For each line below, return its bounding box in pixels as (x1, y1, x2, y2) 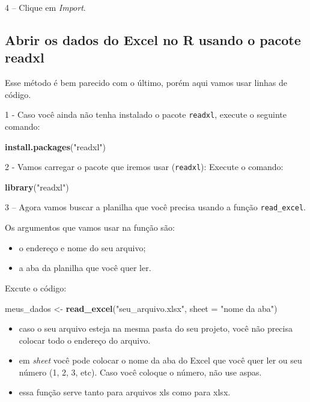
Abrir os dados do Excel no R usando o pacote (5, 30, 301, 49)
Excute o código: (5, 281, 67, 294)
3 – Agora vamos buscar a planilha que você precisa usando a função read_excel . (5, 201, 306, 213)
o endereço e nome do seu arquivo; (19, 241, 146, 254)
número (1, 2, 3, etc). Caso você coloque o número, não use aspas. (19, 365, 262, 378)
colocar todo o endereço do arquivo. (19, 333, 151, 346)
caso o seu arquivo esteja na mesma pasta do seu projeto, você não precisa (19, 322, 293, 335)
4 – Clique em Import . (5, 1, 86, 13)
